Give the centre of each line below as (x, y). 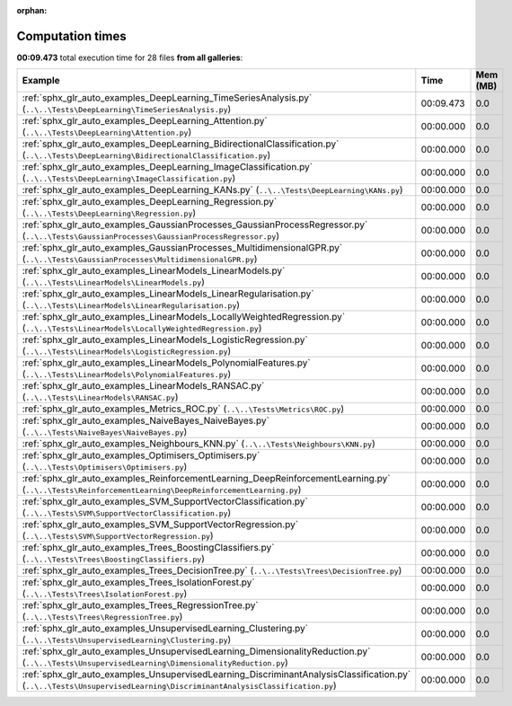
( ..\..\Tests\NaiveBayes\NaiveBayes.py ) (105, 432)
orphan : (32, 10)
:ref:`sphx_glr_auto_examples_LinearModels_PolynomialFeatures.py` (166, 363)
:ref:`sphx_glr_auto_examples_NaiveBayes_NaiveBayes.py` (146, 420)
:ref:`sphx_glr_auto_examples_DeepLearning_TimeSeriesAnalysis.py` (167, 98)
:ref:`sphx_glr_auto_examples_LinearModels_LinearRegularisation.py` (168, 294)
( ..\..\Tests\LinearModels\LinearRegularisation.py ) (131, 305)
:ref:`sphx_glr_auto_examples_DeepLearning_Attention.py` (145, 121)
